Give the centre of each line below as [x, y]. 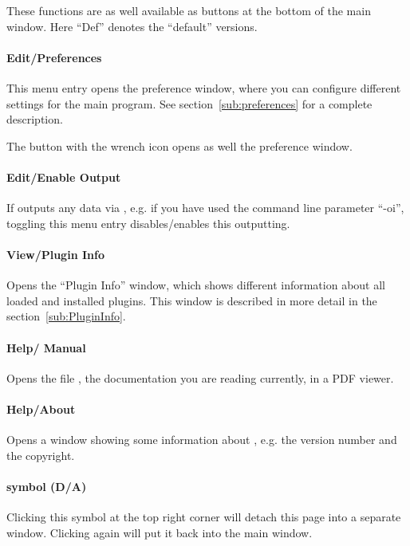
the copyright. [41, 455]
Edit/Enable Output [64, 177]
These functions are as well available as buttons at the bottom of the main [189, 10]
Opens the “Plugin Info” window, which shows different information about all [196, 285]
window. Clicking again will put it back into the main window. [160, 532]
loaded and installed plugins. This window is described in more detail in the [192, 300]
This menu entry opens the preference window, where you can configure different [204, 87]
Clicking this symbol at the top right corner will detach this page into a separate [204, 517]
